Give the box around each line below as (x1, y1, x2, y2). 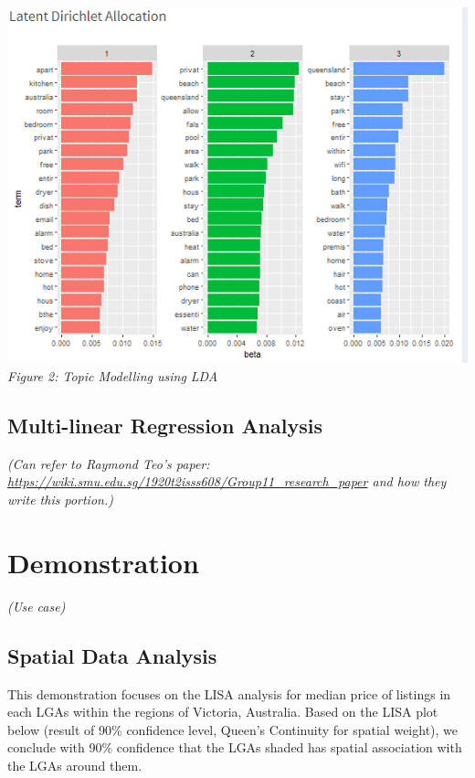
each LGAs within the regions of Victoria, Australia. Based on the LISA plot (7, 702, 438, 721)
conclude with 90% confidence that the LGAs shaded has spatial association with (7, 738, 462, 757)
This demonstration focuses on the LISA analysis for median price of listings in (7, 684, 451, 703)
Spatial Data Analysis (7, 641, 217, 669)
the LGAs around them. (7, 755, 142, 774)
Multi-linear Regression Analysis (7, 411, 323, 440)
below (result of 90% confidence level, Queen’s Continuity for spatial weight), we (7, 719, 459, 739)
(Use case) (7, 596, 66, 615)
